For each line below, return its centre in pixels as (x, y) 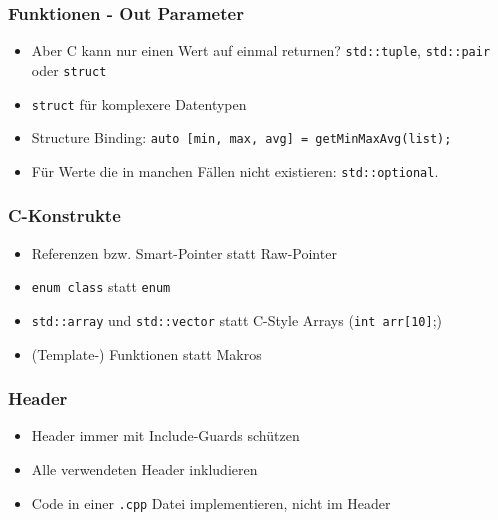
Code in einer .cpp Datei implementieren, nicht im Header (211, 502)
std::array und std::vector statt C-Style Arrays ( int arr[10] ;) (236, 319)
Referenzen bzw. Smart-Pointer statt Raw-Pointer (184, 252)
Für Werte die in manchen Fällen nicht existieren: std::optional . (235, 170)
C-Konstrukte (64, 215)
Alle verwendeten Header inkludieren (144, 469)
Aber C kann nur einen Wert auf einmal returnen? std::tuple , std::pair (261, 50)
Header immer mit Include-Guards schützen (165, 435)
